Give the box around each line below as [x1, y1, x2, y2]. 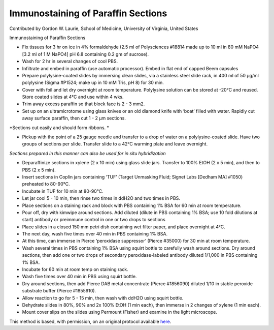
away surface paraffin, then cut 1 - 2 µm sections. [22, 115, 126, 122]
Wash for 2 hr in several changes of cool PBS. [22, 58, 118, 65]
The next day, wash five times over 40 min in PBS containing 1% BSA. [22, 231, 167, 237]
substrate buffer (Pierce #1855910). [22, 288, 96, 294]
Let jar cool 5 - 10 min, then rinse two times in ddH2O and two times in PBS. [22, 195, 180, 201]
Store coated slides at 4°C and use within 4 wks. [22, 94, 124, 100]
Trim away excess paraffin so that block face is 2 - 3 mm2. [22, 101, 145, 107]
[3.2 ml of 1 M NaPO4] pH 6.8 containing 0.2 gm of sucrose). [22, 51, 149, 57]
